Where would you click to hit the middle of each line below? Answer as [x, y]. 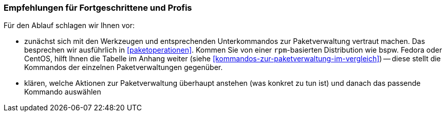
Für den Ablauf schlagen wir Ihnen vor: [69, 26]
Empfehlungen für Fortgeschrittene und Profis [98, 8]
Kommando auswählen [63, 92]
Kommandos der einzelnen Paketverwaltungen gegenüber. [124, 67]
